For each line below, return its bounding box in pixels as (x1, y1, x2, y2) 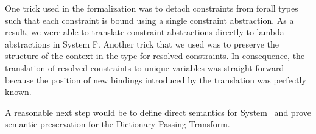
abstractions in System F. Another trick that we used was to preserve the (5, 37, 279, 50)
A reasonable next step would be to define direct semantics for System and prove (5, 105, 311, 118)
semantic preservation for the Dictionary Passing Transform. (5, 118, 230, 130)
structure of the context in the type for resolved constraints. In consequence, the (5, 49, 305, 62)
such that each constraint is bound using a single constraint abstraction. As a (5, 13, 294, 26)
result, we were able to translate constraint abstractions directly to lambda (5, 26, 284, 38)
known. (5, 85, 32, 98)
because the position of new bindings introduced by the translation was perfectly (5, 73, 306, 86)
